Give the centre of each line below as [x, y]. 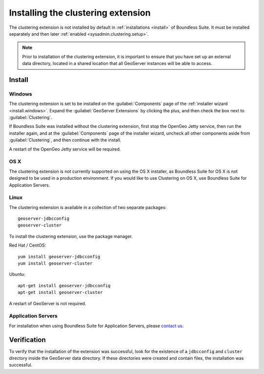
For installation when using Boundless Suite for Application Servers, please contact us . [96, 326]
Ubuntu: [17, 274]
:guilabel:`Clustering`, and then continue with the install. [65, 140]
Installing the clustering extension [80, 13]
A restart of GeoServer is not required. [48, 303]
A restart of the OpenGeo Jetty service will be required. [65, 149]
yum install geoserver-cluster [55, 263]
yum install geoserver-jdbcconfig [59, 257]
